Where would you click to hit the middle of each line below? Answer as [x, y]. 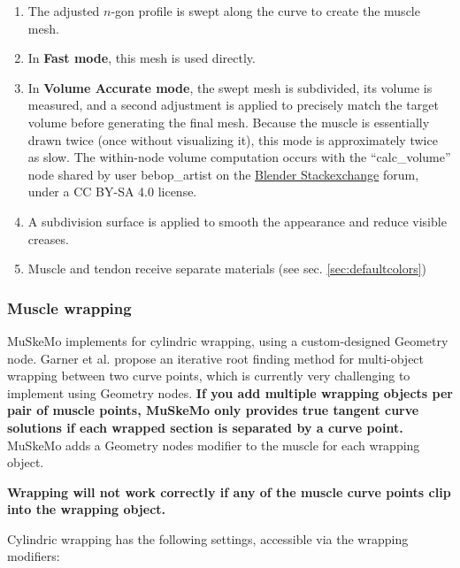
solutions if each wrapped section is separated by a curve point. [205, 427]
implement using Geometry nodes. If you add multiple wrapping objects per [230, 392]
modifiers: [34, 556]
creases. [48, 238]
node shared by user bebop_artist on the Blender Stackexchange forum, [223, 174]
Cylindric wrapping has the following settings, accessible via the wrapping [208, 538]
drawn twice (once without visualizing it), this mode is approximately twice [233, 139]
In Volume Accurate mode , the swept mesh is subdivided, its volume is [230, 87]
